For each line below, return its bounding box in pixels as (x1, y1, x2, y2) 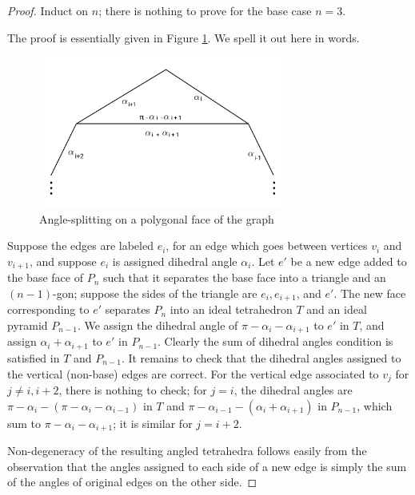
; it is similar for (113, 414, 193, 431)
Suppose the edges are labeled (7, 237, 154, 254)
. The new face (333, 284, 406, 301)
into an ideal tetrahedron (170, 301, 293, 318)
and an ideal (306, 301, 367, 318)
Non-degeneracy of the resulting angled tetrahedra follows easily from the (7, 442, 367, 459)
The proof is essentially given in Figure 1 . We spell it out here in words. (7, 29, 360, 46)
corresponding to (7, 301, 90, 318)
